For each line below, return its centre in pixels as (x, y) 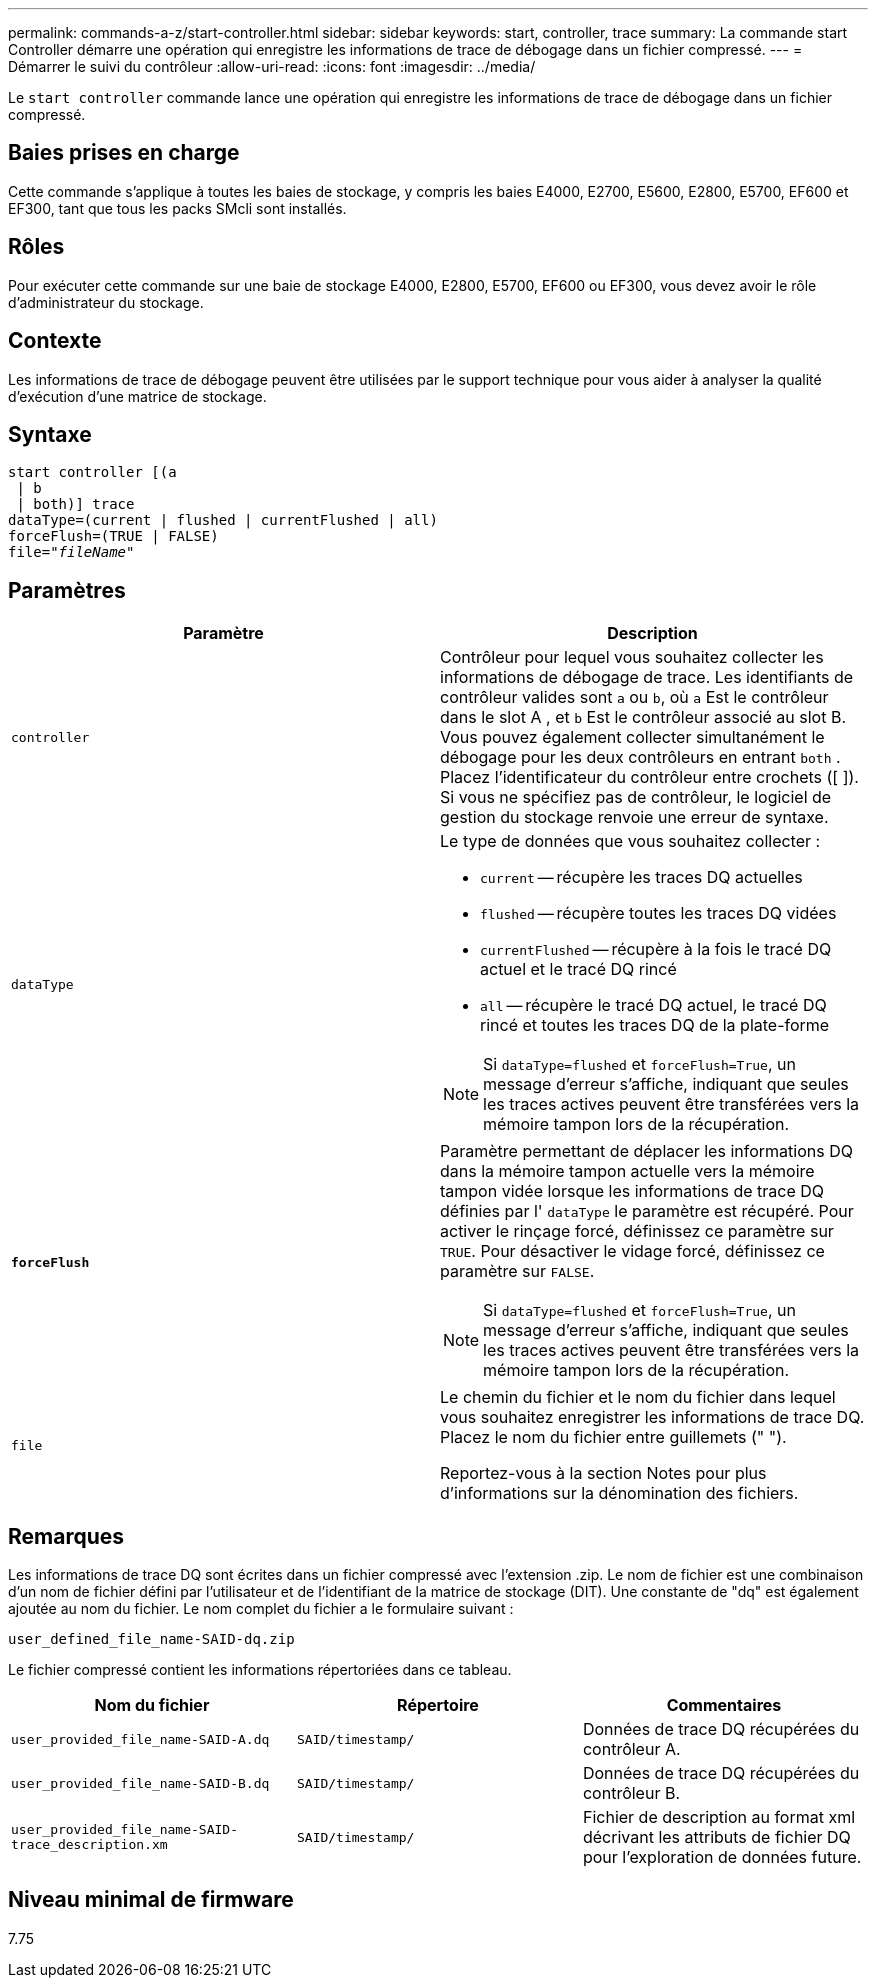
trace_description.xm (89, 1845)
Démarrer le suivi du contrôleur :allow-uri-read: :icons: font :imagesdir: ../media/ (272, 66)
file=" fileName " (71, 552)
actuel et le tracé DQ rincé (578, 969)
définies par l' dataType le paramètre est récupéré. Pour (647, 1211)
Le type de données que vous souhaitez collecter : (630, 841)
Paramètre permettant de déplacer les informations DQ (646, 1151)
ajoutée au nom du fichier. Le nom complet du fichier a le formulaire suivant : (261, 1609)
